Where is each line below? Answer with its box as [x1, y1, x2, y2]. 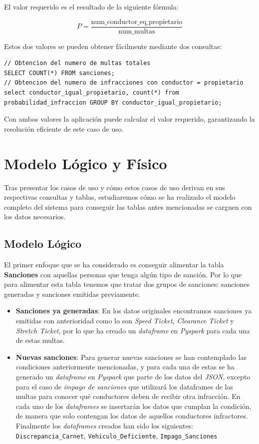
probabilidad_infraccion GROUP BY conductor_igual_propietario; [4, 99, 222, 106]
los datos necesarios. [4, 211, 66, 222]
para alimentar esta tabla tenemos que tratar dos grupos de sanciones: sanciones [4, 279, 250, 289]
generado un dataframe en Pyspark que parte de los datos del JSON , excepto [15, 371, 251, 382]
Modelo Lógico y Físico [4, 153, 167, 173]
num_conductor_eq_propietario [91, 18, 183, 26]
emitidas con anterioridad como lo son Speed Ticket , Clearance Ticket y [15, 315, 234, 326]
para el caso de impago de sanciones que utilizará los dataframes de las [15, 381, 233, 391]
